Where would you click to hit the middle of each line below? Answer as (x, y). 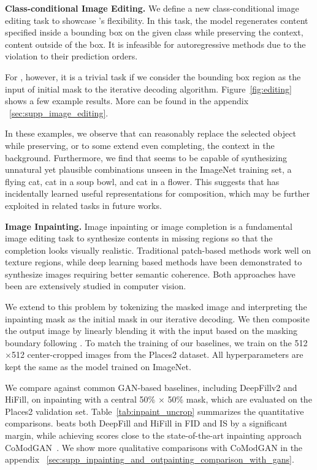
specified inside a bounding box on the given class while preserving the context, (154, 32)
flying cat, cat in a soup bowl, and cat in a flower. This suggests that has (142, 181)
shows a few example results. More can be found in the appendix (127, 101)
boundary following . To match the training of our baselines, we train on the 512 (156, 342)
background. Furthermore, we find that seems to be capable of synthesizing (146, 157)
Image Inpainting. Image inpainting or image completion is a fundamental (149, 226)
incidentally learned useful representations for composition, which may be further (158, 193)
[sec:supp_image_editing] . (59, 112)
